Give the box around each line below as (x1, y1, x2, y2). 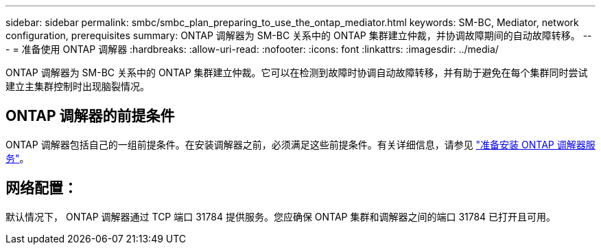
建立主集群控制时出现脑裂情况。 (5, 80, 150, 92)
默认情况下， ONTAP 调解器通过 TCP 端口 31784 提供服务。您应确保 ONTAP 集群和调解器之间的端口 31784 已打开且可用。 (5, 210, 556, 223)
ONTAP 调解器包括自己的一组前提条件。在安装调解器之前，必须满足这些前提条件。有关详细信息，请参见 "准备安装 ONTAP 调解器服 (5, 138, 596, 150)
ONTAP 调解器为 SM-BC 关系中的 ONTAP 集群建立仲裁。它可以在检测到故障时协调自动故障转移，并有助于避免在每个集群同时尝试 (5, 67, 588, 78)
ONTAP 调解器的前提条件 (5, 107, 175, 125)
